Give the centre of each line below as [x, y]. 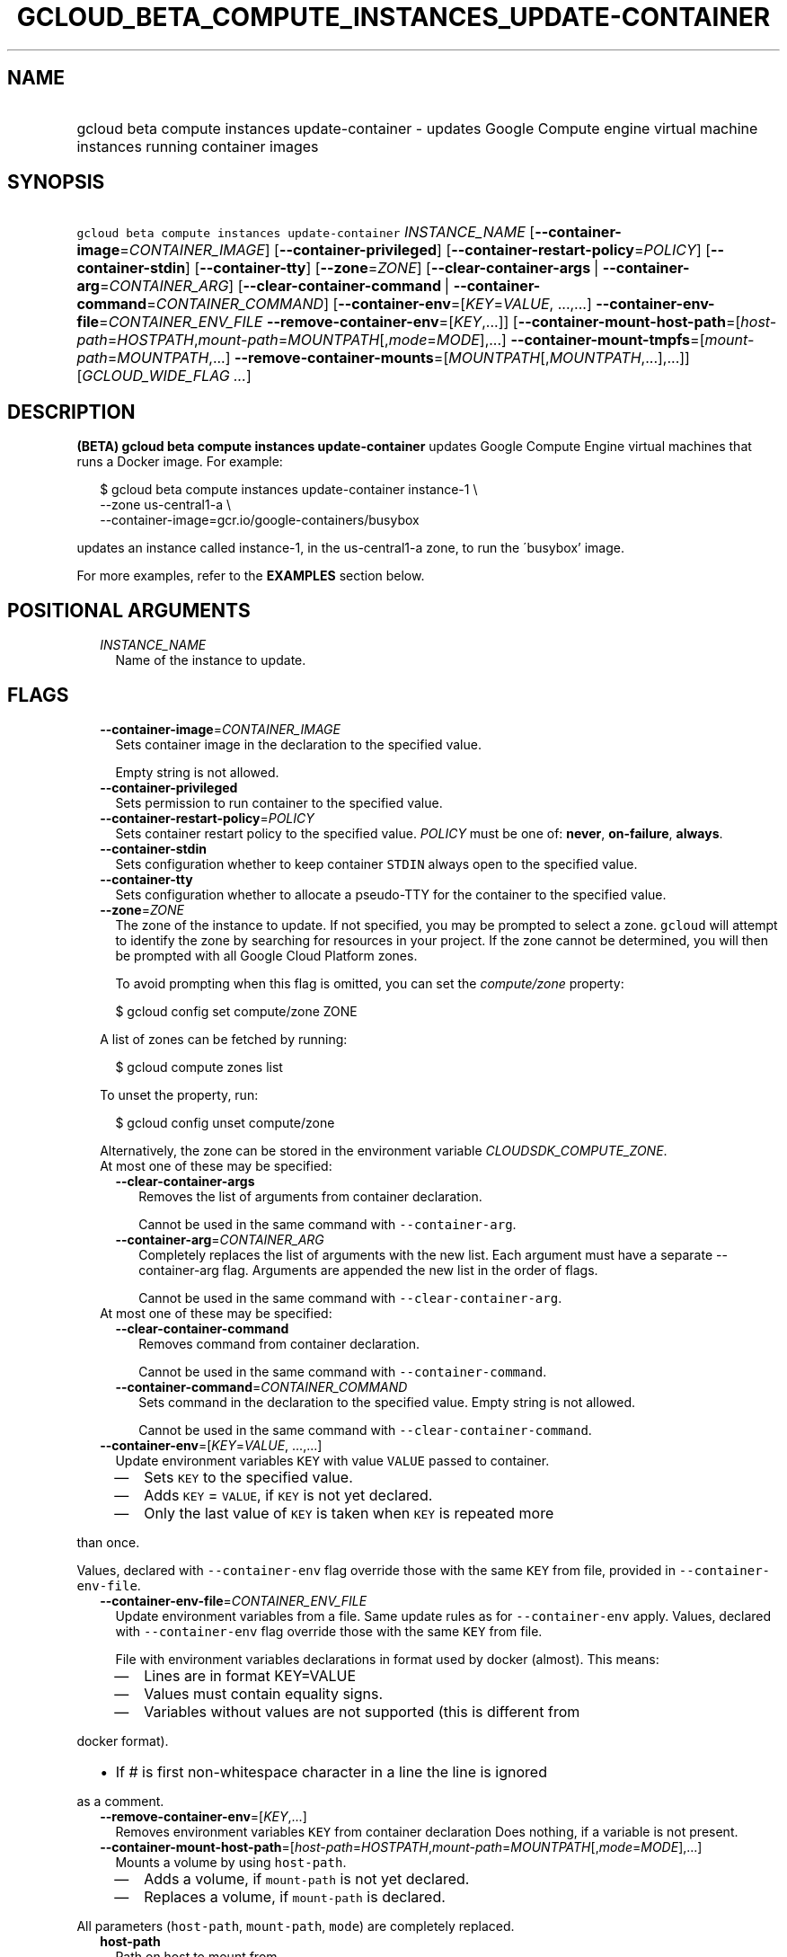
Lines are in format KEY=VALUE [250, 1675]
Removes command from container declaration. [279, 1343]
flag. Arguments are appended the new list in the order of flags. [410, 1270]
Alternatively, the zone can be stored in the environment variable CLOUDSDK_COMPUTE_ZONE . [384, 1150]
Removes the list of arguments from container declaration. [310, 1196]
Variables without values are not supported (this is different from [362, 1711]
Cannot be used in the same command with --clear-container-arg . [350, 1297]
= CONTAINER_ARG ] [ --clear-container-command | [274, 286]
